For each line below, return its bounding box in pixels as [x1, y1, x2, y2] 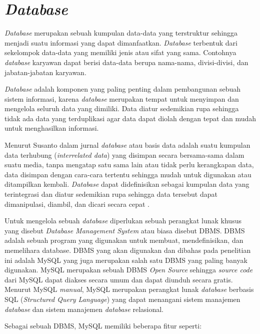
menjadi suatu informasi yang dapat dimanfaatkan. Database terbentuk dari [4, 37, 237, 48]
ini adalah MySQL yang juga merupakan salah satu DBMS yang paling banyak [4, 254, 247, 265]
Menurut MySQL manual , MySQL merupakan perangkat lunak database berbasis [4, 284, 254, 294]
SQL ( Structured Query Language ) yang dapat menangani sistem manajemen [4, 293, 240, 304]
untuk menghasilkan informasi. [4, 123, 99, 133]
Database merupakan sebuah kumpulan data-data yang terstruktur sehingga [4, 28, 238, 38]
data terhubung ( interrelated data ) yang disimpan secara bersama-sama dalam [4, 149, 244, 160]
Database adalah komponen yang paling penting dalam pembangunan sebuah [4, 84, 241, 94]
